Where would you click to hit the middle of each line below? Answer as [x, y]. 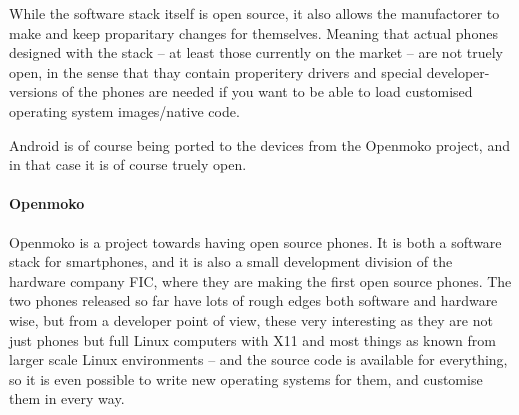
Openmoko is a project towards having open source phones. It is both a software [255, 241]
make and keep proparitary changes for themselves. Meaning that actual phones [253, 32]
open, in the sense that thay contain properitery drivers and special [216, 71]
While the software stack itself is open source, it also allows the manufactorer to [254, 13]
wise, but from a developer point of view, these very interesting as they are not [251, 319]
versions [33, 91]
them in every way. [67, 398]
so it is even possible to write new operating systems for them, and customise [246, 378]
